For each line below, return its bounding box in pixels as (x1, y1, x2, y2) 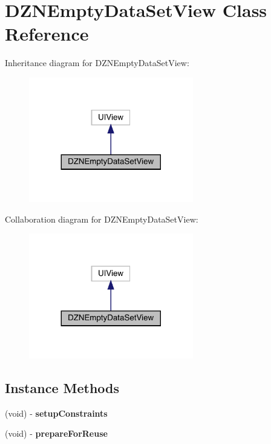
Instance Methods (5, 378, 119, 397)
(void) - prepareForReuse (5, 427, 108, 440)
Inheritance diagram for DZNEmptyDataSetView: (5, 56, 189, 69)
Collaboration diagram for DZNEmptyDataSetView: (5, 212, 198, 225)
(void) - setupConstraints (5, 406, 108, 419)
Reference (5, 21, 89, 46)
